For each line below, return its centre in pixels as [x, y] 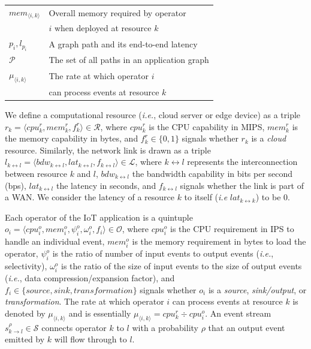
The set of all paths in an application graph [129, 59]
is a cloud [269, 138]
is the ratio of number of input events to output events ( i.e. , [163, 253]
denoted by [25, 313]
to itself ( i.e [206, 197]
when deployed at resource [103, 28]
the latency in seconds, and [106, 185]
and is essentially [100, 313]
